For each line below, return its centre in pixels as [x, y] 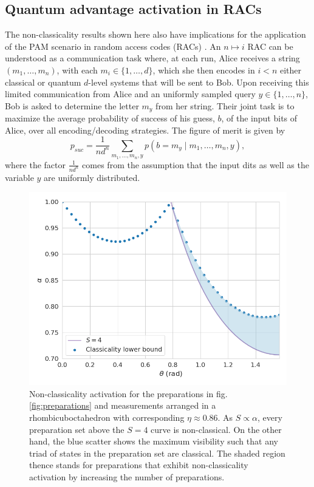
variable [19, 177]
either [291, 70]
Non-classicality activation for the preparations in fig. [128, 393]
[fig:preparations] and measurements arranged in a [123, 405]
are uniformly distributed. [92, 177]
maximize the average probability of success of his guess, [110, 118]
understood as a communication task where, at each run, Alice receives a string [152, 58]
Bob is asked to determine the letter [72, 105]
